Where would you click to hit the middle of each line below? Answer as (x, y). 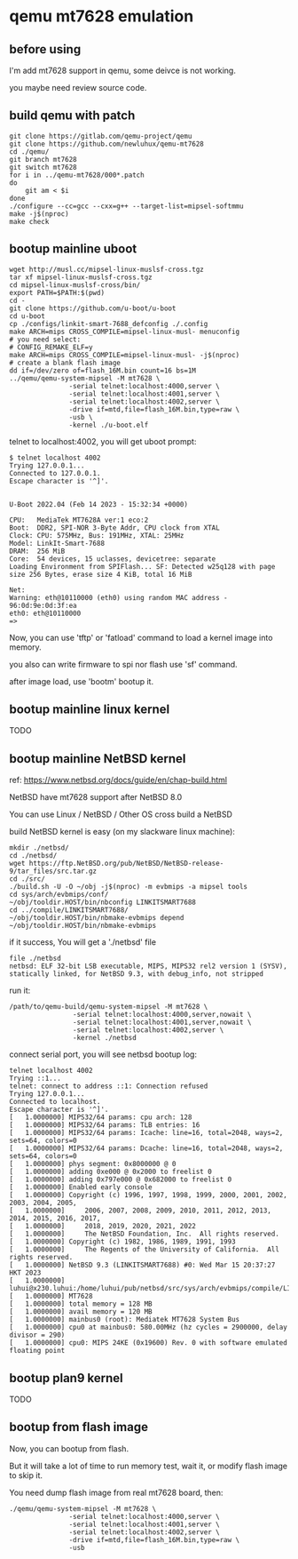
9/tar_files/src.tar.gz (53, 871)
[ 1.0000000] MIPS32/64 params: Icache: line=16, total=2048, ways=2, (146, 1133)
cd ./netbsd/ (33, 856)
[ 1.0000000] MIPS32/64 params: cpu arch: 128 (101, 1117)
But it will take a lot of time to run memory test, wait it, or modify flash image (149, 1466)
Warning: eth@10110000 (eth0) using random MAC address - (118, 597)
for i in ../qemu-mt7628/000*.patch (77, 175)
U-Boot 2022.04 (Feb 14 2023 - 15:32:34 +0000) (99, 504)
